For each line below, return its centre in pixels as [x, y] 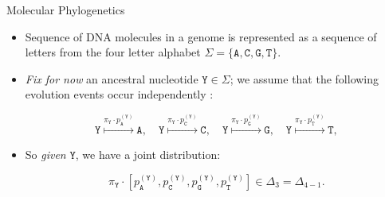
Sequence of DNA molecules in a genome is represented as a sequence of [201, 36]
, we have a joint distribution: [148, 155]
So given [45, 155]
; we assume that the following [304, 78]
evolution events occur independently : [119, 94]
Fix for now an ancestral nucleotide [112, 78]
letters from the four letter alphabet [113, 52]
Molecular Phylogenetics [66, 10]
